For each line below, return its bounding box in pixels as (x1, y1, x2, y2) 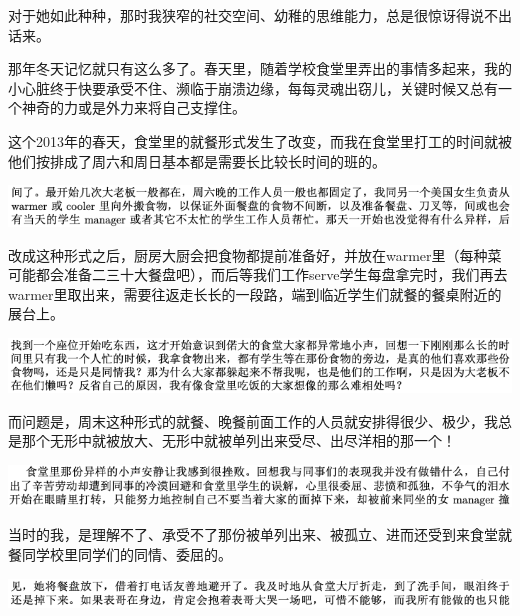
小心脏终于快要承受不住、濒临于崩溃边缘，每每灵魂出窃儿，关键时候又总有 (8, 77, 498, 98)
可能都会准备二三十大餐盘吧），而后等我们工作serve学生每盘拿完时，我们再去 (8, 264, 508, 285)
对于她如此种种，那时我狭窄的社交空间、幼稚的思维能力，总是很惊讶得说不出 (8, 5, 512, 25)
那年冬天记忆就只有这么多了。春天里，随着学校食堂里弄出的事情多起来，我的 (8, 58, 512, 79)
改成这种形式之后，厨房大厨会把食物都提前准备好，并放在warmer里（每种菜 (8, 244, 502, 265)
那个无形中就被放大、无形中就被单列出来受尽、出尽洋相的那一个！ (21, 430, 456, 451)
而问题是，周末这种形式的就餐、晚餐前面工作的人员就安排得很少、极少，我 (8, 410, 498, 431)
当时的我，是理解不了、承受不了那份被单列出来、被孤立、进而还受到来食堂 (8, 524, 498, 545)
